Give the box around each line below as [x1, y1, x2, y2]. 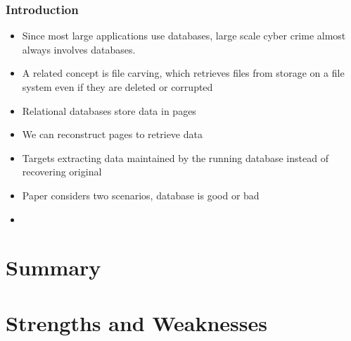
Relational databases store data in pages [22, 103, 196, 118]
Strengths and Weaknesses [6, 308, 267, 337]
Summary [6, 253, 101, 282]
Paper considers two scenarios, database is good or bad [22, 187, 260, 202]
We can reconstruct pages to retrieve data [22, 127, 203, 142]
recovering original [22, 164, 102, 179]
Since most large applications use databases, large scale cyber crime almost [22, 28, 346, 43]
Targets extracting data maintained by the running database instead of [22, 150, 328, 165]
